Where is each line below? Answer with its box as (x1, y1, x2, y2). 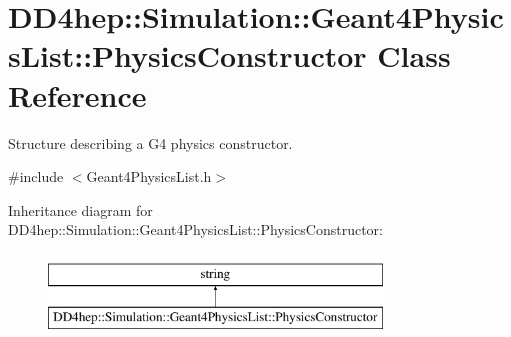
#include (8, 166, 64, 187)
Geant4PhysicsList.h (86, 166, 212, 187)
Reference (8, 74, 147, 115)
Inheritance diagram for (8, 199, 153, 220)
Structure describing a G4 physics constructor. (8, 132, 293, 153)
